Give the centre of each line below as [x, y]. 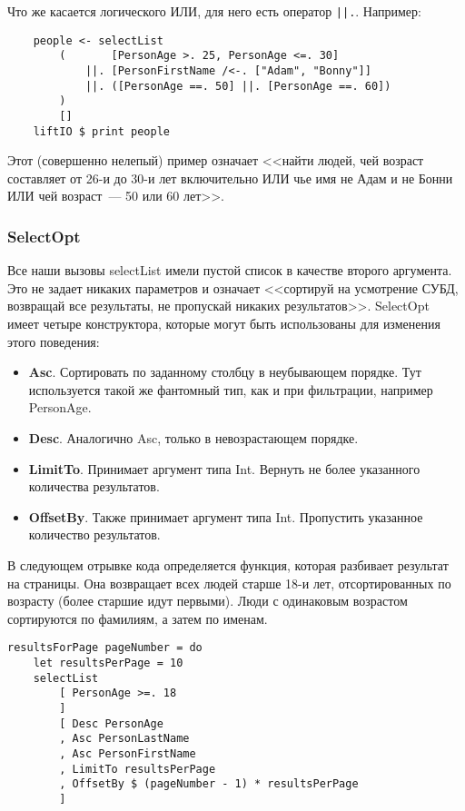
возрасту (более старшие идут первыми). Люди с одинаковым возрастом [208, 601]
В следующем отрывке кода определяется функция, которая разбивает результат [228, 564]
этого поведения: [54, 341]
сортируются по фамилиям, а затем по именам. [138, 618]
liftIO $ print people [101, 131]
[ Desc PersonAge [111, 723]
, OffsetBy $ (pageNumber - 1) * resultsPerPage [209, 784]
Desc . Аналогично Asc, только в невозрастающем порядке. [193, 438]
